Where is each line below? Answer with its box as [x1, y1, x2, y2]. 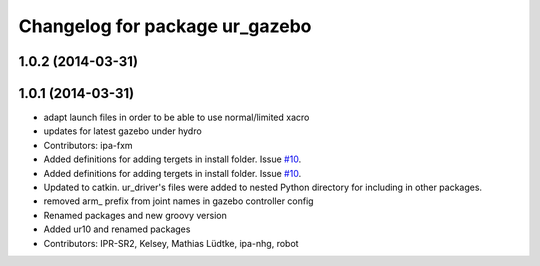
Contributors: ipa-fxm [43, 139, 134, 151]
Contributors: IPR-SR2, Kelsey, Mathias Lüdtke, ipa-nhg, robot [43, 237, 299, 249]
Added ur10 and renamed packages [43, 223, 191, 235]
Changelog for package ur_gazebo [18, 15, 312, 37]
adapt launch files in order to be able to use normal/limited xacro [43, 111, 310, 124]
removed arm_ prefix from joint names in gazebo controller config [43, 195, 314, 207]
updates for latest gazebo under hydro [43, 125, 202, 137]
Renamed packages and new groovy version [43, 209, 227, 221]
